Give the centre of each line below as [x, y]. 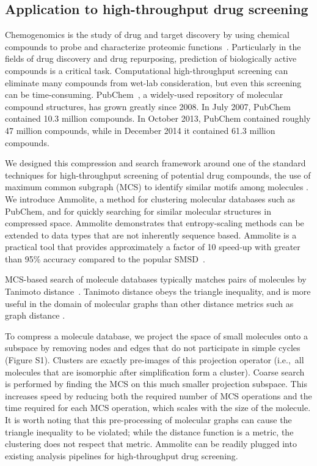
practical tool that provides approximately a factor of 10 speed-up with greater [153, 247]
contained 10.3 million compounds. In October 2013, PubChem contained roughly [158, 118]
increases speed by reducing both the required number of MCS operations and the [158, 395]
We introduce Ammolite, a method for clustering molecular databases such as [150, 198]
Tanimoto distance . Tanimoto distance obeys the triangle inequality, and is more [158, 291]
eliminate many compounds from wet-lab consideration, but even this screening [153, 82]
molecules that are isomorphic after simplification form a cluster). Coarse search [155, 372]
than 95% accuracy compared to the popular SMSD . [105, 258]
